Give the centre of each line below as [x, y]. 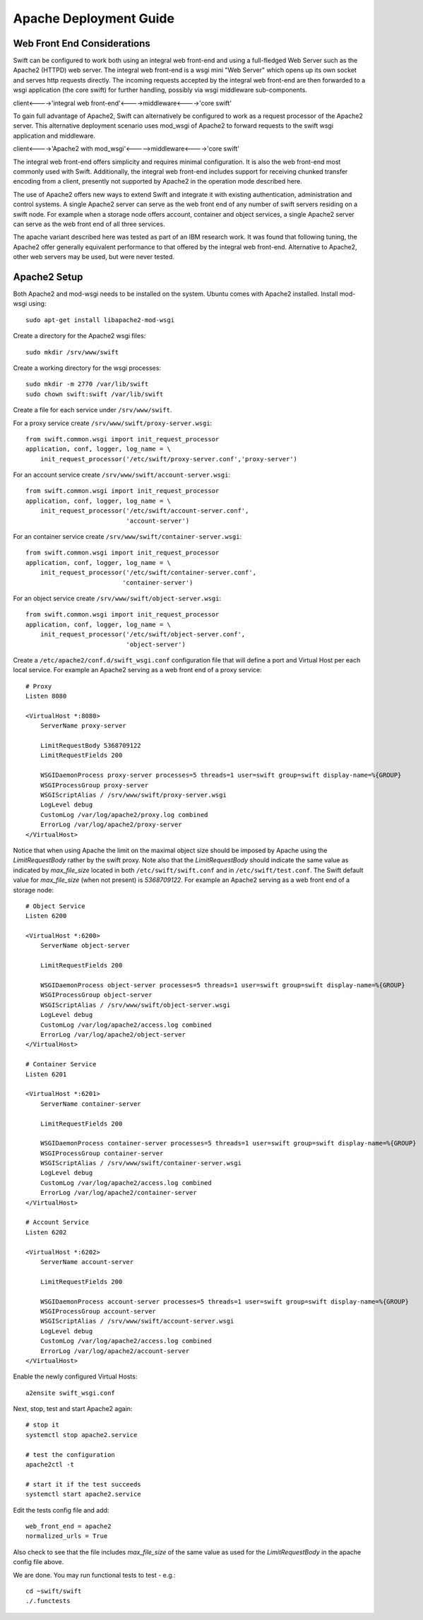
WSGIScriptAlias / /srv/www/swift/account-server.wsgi [137, 1321]
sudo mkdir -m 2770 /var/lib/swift [87, 384]
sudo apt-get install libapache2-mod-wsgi [100, 320]
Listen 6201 [46, 1074]
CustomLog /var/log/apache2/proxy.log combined [124, 815]
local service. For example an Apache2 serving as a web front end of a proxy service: [137, 670]
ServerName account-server [87, 1262]
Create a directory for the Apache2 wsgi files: [79, 336]
